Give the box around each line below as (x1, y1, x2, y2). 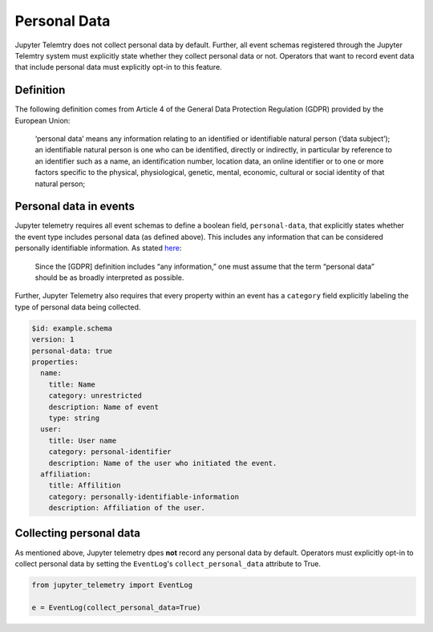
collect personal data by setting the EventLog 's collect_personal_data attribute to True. (14, 558, 321, 569)
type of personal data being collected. (14, 302, 141, 312)
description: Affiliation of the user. (48, 504, 206, 512)
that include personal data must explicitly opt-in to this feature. (14, 63, 222, 72)
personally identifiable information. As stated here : (14, 243, 182, 253)
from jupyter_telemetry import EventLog (31, 580, 192, 589)
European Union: (14, 115, 71, 125)
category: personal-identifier (48, 448, 172, 456)
